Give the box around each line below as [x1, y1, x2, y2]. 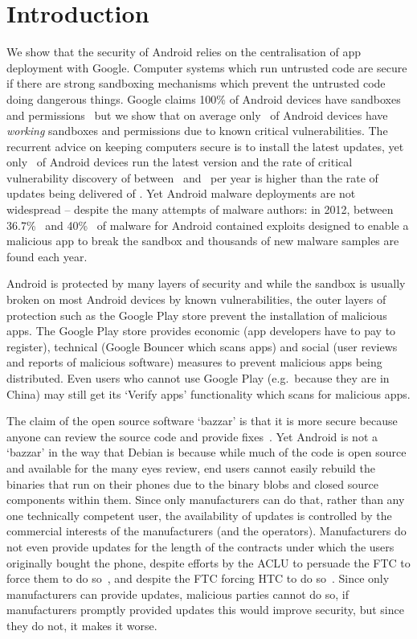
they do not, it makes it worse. [6, 616, 157, 633]
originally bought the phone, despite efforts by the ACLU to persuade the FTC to [6, 554, 411, 571]
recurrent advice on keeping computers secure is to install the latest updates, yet [6, 137, 404, 154]
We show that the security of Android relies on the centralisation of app [6, 43, 362, 60]
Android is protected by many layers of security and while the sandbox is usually [6, 275, 406, 292]
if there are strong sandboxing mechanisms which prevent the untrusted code [6, 75, 386, 92]
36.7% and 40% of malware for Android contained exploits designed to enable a [6, 216, 409, 233]
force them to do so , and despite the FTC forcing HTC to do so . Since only [6, 570, 390, 587]
